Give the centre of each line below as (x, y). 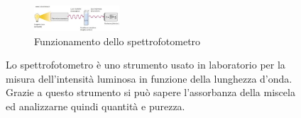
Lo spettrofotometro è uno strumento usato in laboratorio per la (146, 65)
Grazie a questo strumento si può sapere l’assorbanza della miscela (150, 92)
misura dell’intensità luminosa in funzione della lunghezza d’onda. (149, 78)
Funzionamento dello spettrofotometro (117, 41)
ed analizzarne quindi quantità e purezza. (95, 106)
